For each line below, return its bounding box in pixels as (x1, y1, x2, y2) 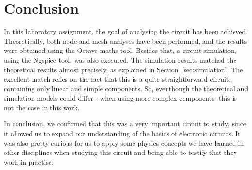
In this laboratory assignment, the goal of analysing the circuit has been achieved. (4, 26, 248, 36)
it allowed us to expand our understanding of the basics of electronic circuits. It (4, 128, 241, 138)
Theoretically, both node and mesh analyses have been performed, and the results (4, 35, 247, 46)
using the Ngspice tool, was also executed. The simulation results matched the (4, 54, 236, 65)
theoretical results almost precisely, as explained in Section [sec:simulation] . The (4, 64, 243, 74)
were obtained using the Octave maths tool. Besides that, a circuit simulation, (4, 45, 236, 55)
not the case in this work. (4, 102, 80, 112)
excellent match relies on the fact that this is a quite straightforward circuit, (4, 74, 231, 84)
